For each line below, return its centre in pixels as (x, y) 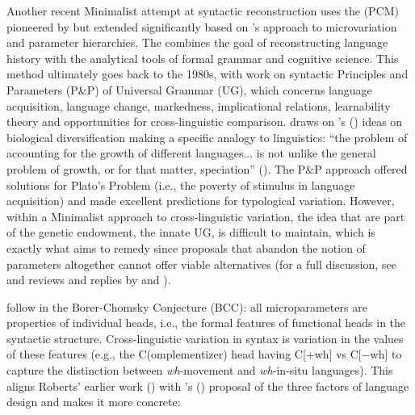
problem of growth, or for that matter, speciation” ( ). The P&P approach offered (207, 168)
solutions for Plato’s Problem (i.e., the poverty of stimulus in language (181, 184)
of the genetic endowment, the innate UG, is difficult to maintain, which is (191, 232)
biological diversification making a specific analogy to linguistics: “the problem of (207, 137)
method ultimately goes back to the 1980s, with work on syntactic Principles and (207, 74)
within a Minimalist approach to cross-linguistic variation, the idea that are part (206, 216)
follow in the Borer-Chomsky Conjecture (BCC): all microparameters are (187, 306)
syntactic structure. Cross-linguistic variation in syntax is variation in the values (205, 338)
